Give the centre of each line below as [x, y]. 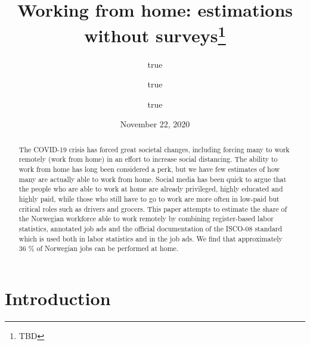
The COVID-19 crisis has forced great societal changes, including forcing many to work [154, 149]
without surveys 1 [155, 34]
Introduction [58, 298]
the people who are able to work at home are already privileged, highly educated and [151, 189]
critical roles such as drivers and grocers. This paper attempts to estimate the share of [153, 208]
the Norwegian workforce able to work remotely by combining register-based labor [146, 219]
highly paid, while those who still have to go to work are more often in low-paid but [149, 199]
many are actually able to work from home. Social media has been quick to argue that [153, 179]
